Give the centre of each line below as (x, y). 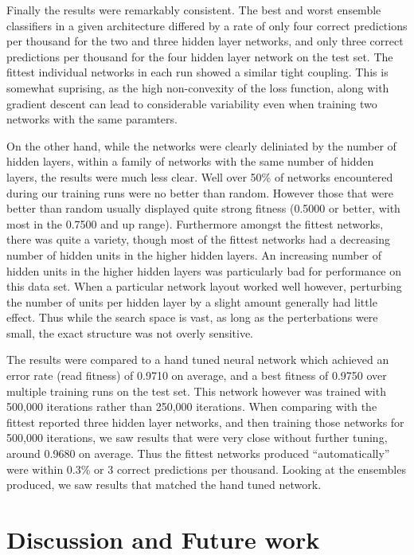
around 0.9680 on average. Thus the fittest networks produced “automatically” (198, 453)
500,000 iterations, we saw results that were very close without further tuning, (197, 438)
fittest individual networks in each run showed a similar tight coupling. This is (197, 72)
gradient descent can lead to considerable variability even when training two (192, 103)
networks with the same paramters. (92, 119)
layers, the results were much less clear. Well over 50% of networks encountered (200, 176)
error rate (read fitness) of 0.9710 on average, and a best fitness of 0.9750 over (197, 375)
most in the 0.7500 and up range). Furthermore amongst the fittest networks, (195, 223)
